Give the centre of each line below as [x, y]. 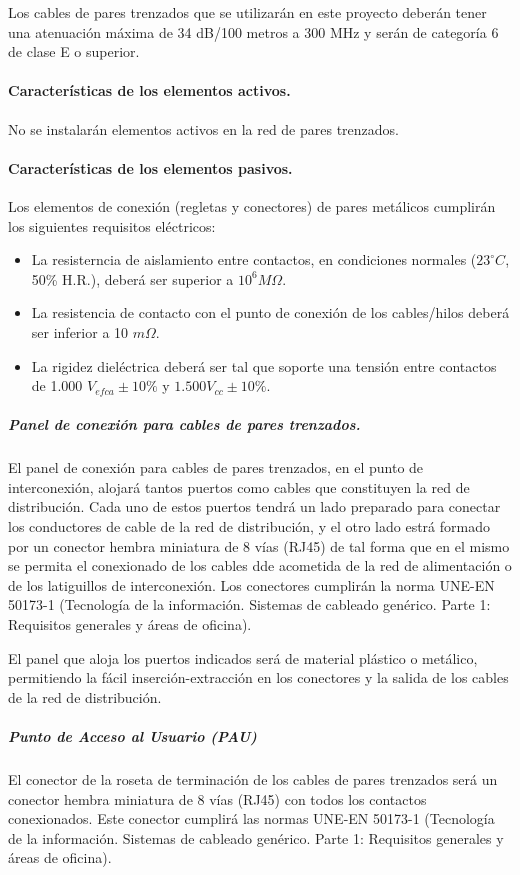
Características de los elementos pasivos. [150, 167]
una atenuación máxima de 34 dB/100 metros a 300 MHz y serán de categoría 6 [253, 31]
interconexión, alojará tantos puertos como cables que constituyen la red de [239, 486]
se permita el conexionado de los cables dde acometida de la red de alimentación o [260, 565]
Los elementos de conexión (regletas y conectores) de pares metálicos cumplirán [252, 205]
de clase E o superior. [74, 51]
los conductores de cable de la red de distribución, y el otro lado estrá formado [249, 526]
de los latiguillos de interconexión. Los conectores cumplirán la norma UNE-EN [251, 584]
